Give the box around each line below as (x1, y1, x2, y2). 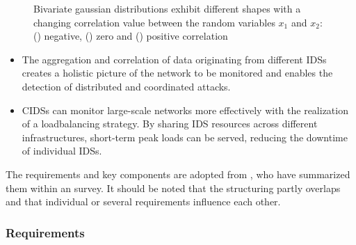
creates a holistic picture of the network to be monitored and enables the (22, 65, 333, 80)
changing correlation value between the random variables (33, 15, 275, 29)
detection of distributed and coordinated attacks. (22, 79, 231, 93)
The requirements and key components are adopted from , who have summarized (6, 166, 350, 181)
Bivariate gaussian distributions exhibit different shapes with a (33, 1, 301, 15)
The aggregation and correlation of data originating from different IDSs (22, 52, 327, 66)
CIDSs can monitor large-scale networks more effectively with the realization (22, 102, 348, 117)
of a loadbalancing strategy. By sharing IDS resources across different (22, 116, 318, 131)
